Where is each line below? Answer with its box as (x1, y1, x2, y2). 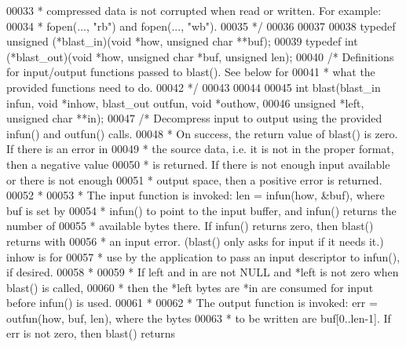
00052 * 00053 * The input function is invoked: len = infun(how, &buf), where (6, 187, 385, 203)
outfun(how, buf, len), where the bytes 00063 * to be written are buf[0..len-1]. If (6, 309, 391, 326)
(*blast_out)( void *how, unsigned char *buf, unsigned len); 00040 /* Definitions (6, 48, 394, 64)
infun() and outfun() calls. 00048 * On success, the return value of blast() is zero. (6, 125, 398, 141)
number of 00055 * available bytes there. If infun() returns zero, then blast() (6, 217, 374, 234)
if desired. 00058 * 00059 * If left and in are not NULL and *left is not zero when (6, 264, 399, 280)
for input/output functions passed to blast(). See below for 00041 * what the (6, 64, 375, 80)
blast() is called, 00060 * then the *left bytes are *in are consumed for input (6, 279, 374, 295)
